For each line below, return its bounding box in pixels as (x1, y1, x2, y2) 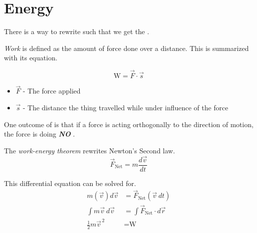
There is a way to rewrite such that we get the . (4, 26, 150, 37)
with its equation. (4, 52, 57, 63)
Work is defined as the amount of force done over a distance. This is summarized (4, 43, 249, 53)
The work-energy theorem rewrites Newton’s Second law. (4, 145, 175, 155)
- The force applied (23, 86, 81, 96)
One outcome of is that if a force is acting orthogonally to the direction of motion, (4, 119, 254, 129)
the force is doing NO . (4, 129, 75, 139)
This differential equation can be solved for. (4, 178, 136, 188)
